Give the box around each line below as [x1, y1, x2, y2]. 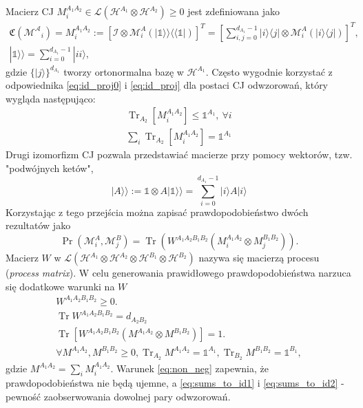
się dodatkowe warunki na [6, 279, 115, 293]
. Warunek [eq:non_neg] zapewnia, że [110, 361, 269, 375]
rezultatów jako [6, 218, 71, 233]
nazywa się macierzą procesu [198, 250, 320, 265]
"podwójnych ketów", [6, 161, 94, 175]
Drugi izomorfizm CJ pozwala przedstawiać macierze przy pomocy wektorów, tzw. [6, 147, 353, 162]
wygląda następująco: [6, 91, 96, 105]
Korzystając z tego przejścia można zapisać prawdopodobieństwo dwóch [6, 204, 309, 219]
